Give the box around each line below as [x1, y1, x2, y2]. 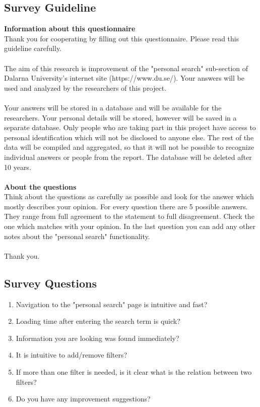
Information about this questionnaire [4, 23, 136, 34]
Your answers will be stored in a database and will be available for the [4, 102, 222, 112]
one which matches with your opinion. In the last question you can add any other [4, 221, 255, 231]
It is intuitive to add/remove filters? [16, 350, 127, 360]
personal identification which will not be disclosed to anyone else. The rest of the [4, 132, 254, 142]
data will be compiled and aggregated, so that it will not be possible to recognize [4, 142, 254, 152]
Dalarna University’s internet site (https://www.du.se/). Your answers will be [4, 73, 244, 83]
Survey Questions [4, 275, 97, 290]
